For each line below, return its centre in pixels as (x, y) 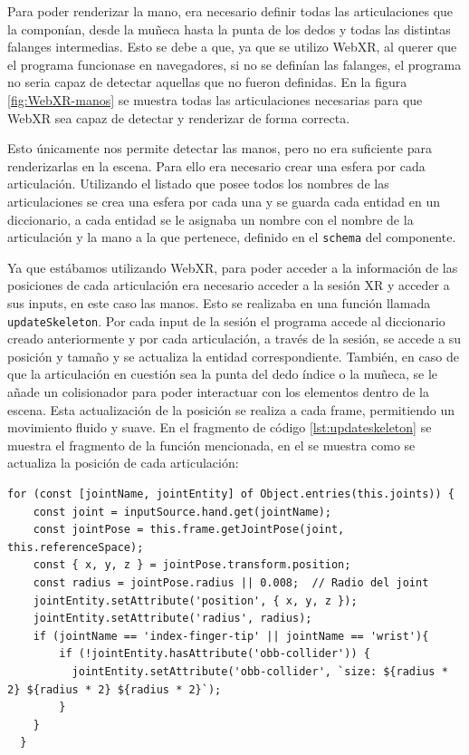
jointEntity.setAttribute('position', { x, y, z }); (195, 600)
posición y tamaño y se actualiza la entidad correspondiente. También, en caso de (233, 356)
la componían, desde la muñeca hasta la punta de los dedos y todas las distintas (229, 29)
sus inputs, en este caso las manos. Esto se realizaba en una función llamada (219, 302)
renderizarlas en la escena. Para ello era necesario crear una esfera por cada (216, 165)
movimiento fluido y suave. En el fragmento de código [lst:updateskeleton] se (220, 427)
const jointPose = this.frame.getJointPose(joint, (189, 530)
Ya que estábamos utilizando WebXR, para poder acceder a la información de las (233, 267)
